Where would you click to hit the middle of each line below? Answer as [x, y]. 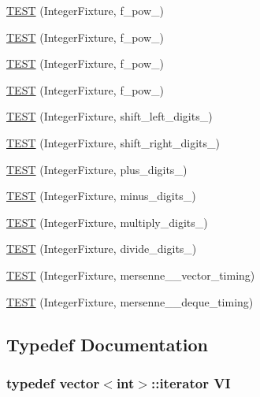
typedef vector [53, 382]
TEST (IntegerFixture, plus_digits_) [97, 169]
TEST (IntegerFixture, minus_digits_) [101, 196]
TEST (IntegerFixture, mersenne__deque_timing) [130, 301]
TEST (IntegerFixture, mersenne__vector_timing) [131, 275]
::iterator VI [191, 382]
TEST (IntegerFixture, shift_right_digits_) [113, 142]
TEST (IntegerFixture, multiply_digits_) [107, 222]
